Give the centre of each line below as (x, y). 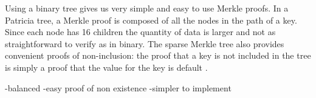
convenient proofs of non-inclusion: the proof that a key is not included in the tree (158, 55)
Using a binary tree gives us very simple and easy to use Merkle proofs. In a (147, 8)
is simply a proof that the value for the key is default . (106, 67)
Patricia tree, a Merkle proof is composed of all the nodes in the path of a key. (151, 20)
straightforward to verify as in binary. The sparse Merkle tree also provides (145, 43)
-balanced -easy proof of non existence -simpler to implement (118, 87)
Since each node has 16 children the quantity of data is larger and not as (140, 32)
